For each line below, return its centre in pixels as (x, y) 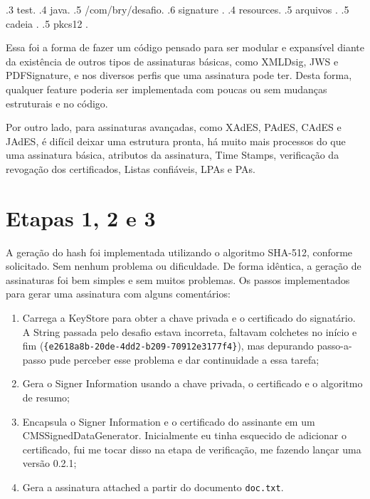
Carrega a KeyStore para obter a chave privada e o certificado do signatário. (189, 318)
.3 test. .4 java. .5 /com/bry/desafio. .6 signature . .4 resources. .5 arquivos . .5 (178, 9)
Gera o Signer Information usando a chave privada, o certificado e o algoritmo (192, 383)
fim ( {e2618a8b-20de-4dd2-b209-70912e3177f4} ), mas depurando (168, 346)
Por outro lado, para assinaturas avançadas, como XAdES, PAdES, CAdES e (174, 127)
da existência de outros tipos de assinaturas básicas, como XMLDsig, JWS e (172, 61)
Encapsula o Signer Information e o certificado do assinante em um (169, 421)
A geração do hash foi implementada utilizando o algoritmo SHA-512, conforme (179, 252)
